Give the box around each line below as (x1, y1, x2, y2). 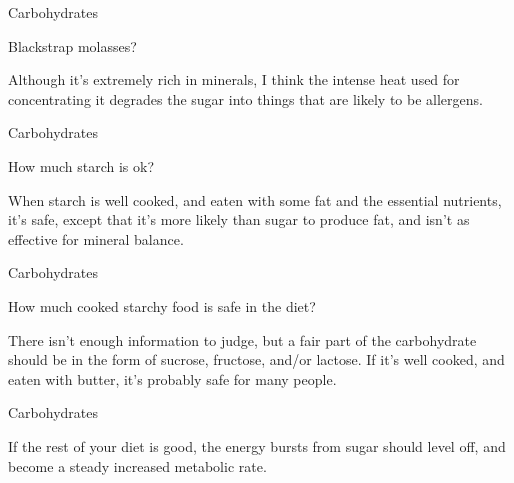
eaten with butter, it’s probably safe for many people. (8, 368, 337, 389)
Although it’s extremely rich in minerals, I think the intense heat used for (8, 69, 460, 90)
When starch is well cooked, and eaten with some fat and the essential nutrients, (8, 189, 502, 210)
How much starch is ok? (8, 155, 154, 176)
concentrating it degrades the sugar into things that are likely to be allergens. (8, 88, 483, 109)
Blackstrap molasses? (8, 35, 137, 56)
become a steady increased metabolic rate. (8, 455, 267, 476)
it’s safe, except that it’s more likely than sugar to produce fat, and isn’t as (8, 209, 470, 230)
